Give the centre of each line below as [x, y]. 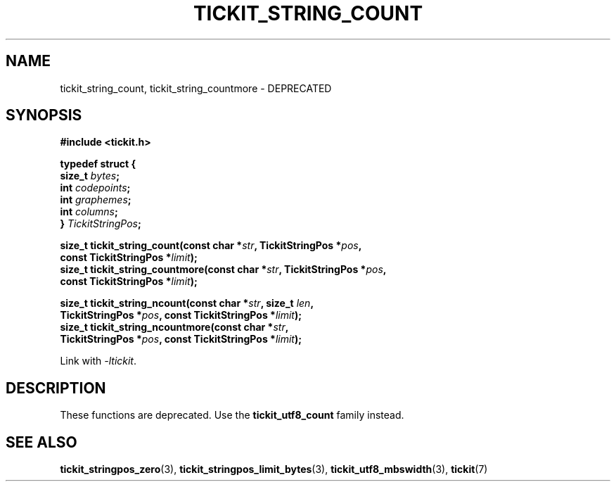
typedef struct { [98, 164]
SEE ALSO [41, 442]
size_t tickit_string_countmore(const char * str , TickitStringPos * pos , [223, 270]
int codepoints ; [95, 188]
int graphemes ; [96, 200]
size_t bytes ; [90, 176]
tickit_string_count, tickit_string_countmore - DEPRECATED [196, 88]
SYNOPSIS [44, 115]
